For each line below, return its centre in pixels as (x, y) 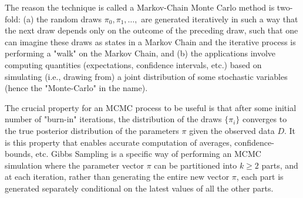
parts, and (280, 165)
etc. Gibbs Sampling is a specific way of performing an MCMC (148, 154)
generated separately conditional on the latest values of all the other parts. (139, 188)
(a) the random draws (63, 19)
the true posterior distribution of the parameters (92, 130)
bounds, (19, 154)
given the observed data (232, 130)
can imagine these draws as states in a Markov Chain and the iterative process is (150, 41)
